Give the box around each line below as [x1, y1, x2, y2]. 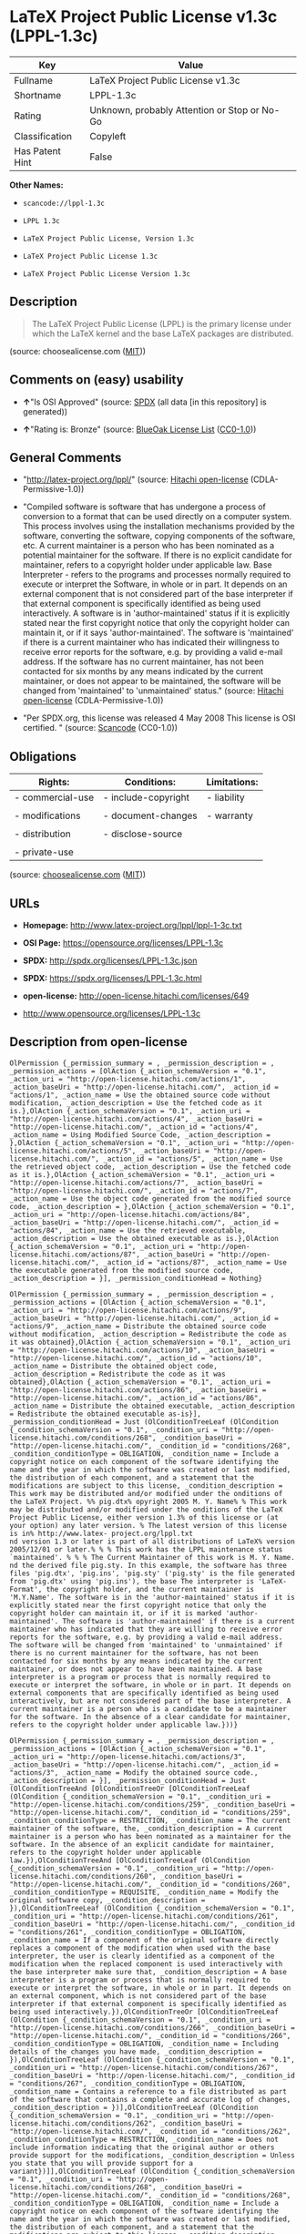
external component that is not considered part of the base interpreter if [22, 589, 294, 599]
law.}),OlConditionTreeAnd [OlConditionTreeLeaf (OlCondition [9, 1856, 250, 1865]
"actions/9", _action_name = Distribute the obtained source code [9, 1321, 267, 1331]
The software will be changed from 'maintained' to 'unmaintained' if [9, 1640, 283, 1650]
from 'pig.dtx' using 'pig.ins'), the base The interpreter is [9, 1576, 255, 1586]
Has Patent [14, 144, 61, 157]
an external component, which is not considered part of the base [9, 1991, 267, 2001]
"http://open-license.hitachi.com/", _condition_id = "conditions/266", [9, 2031, 291, 2040]
